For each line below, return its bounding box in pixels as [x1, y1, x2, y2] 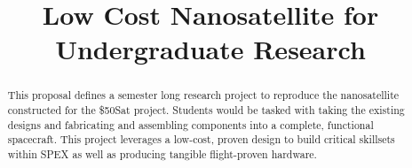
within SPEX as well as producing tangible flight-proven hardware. [7, 146, 317, 161]
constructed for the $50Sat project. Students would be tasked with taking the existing [7, 103, 405, 118]
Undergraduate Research [55, 31, 366, 67]
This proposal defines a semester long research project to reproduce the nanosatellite [7, 88, 400, 103]
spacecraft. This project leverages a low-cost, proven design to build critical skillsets [7, 132, 395, 147]
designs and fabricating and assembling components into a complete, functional [7, 117, 374, 132]
